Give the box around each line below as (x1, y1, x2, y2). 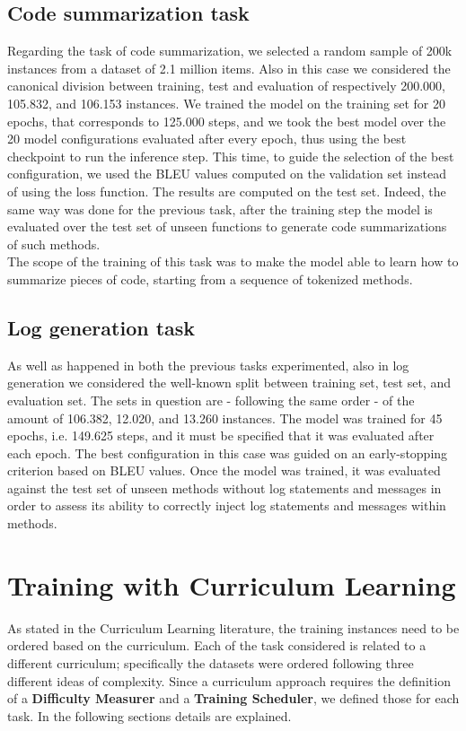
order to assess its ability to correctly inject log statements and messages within (7, 496, 446, 515)
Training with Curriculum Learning (7, 566, 456, 603)
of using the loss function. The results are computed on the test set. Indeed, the (7, 181, 446, 200)
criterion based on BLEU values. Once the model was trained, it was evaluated (7, 461, 441, 480)
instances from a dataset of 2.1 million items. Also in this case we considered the (7, 58, 451, 77)
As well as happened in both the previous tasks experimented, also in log (7, 355, 409, 374)
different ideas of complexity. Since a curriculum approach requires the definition (7, 671, 451, 690)
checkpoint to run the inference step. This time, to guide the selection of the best (7, 146, 454, 165)
